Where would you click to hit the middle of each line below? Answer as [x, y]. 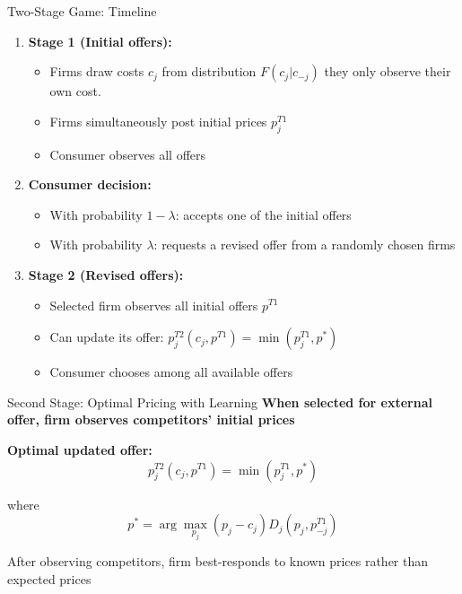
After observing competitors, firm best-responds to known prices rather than [218, 561]
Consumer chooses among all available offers [171, 372]
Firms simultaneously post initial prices [158, 121]
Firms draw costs [97, 71]
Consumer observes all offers [128, 154]
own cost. [75, 91]
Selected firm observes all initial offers [154, 305]
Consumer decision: [90, 184]
